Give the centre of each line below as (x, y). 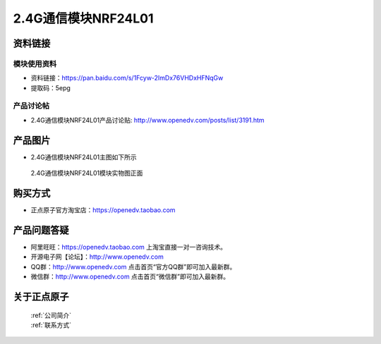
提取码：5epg (50, 87)
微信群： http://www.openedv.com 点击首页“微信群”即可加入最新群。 (130, 277)
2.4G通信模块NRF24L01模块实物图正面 (87, 173)
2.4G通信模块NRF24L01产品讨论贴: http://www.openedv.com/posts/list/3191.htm (147, 120)
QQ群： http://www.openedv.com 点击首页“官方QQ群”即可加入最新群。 (133, 266)
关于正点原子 (41, 296)
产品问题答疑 (41, 230)
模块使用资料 (35, 63)
